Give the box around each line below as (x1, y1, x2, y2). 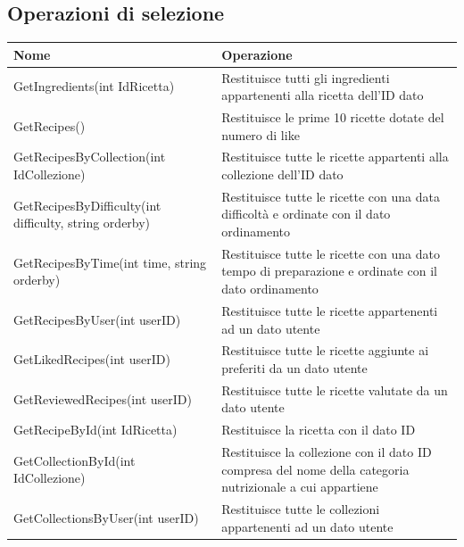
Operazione (221, 45, 293, 63)
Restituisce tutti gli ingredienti (221, 68, 390, 87)
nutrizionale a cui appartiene (221, 477, 378, 496)
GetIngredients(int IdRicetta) (13, 77, 175, 95)
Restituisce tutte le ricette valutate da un (221, 380, 448, 399)
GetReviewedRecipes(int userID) (13, 389, 192, 408)
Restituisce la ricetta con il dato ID (221, 420, 416, 439)
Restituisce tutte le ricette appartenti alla (221, 147, 449, 166)
